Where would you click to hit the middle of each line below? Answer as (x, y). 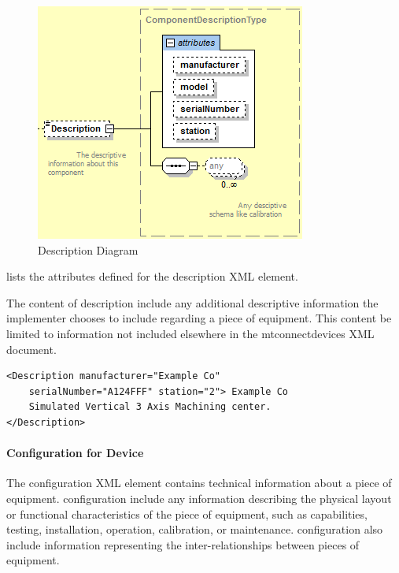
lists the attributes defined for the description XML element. (152, 276)
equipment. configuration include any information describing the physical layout (199, 498)
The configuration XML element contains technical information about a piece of (199, 483)
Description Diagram (88, 249)
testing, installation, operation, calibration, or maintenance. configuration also (195, 529)
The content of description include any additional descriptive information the (192, 302)
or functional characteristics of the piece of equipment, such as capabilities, (187, 513)
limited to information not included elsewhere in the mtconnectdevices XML (190, 333)
